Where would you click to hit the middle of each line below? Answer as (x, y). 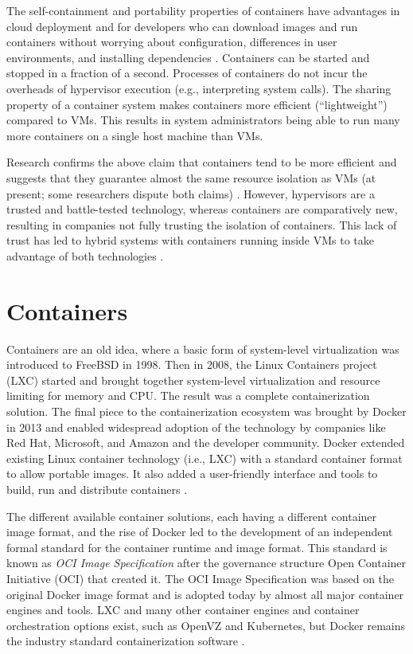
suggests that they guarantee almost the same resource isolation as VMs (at (191, 177)
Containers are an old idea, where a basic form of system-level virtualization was (203, 349)
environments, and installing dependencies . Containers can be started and (188, 57)
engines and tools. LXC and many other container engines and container (183, 610)
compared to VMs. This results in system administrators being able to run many (203, 120)
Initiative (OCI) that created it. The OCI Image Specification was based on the (201, 578)
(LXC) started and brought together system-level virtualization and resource (193, 380)
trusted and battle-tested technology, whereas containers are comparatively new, (202, 209)
